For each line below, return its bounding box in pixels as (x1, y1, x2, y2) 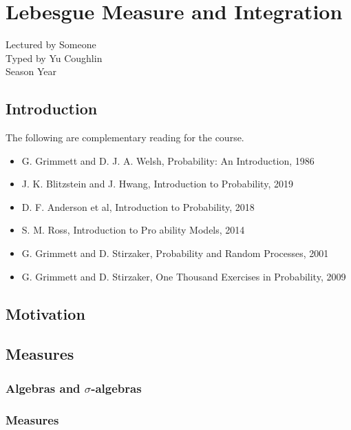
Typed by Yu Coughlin (6, 50, 103, 65)
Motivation (6, 303, 85, 324)
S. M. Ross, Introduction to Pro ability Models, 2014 (21, 223, 245, 237)
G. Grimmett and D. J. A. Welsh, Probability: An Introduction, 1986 (21, 153, 315, 167)
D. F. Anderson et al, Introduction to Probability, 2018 (21, 199, 255, 214)
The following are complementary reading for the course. (6, 130, 244, 145)
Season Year (6, 64, 57, 79)
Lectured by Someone (6, 37, 96, 52)
